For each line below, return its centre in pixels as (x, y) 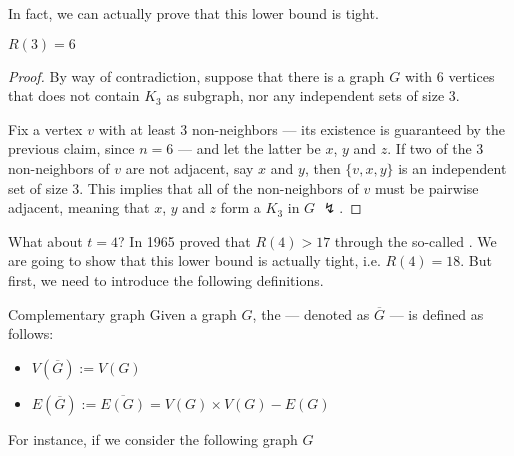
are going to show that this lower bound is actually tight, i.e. (194, 260)
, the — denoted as (311, 313)
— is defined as (436, 313)
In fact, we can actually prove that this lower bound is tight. (193, 13)
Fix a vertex (45, 128)
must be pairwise (426, 187)
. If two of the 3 (435, 148)
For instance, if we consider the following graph (153, 438)
